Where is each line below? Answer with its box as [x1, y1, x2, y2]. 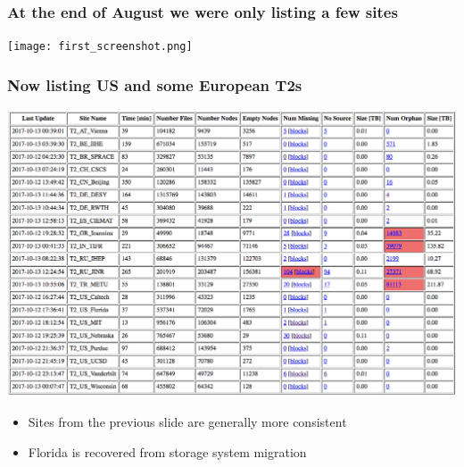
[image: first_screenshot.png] [7, 40, 193, 54]
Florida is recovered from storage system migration [28, 442, 307, 461]
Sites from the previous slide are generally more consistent [28, 413, 347, 431]
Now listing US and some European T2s [7, 73, 302, 96]
